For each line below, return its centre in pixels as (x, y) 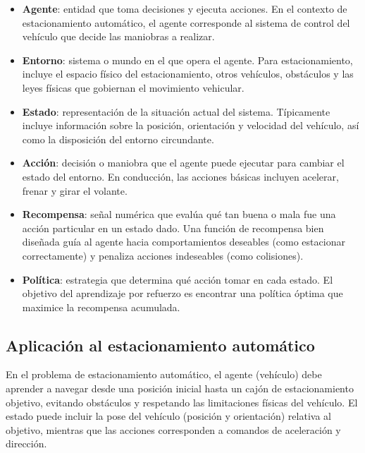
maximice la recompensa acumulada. (101, 307)
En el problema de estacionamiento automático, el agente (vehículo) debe (164, 374)
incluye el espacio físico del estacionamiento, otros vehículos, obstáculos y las (188, 74)
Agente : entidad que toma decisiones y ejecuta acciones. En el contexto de (185, 8)
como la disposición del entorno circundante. (118, 139)
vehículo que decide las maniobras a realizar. (118, 36)
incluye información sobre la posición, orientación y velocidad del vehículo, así (191, 125)
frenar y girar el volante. (75, 190)
